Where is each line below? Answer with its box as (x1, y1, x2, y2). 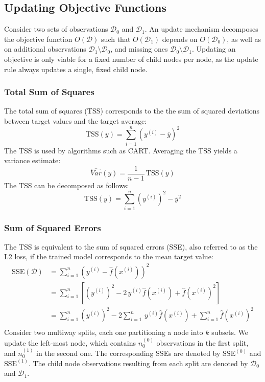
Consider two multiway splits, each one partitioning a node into (4, 327, 203, 338)
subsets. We (211, 327, 249, 338)
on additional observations (4, 43, 86, 54)
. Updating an (191, 43, 236, 54)
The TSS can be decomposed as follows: (4, 179, 129, 190)
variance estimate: (4, 155, 61, 166)
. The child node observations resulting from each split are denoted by (28, 357, 248, 368)
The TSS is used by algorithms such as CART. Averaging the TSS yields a (4, 145, 237, 155)
